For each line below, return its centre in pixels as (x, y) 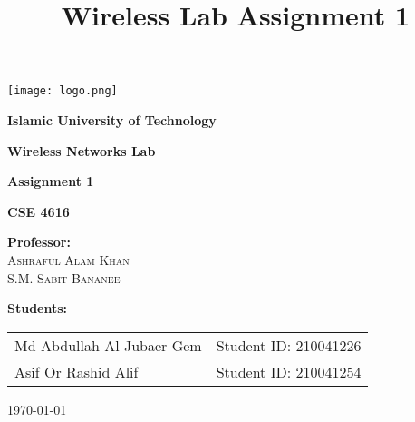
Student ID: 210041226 (289, 345)
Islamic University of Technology (112, 120)
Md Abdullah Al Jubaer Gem (108, 345)
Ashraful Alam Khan (68, 260)
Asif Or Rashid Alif (77, 371)
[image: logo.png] (63, 91)
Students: (38, 308)
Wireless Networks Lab (82, 150)
